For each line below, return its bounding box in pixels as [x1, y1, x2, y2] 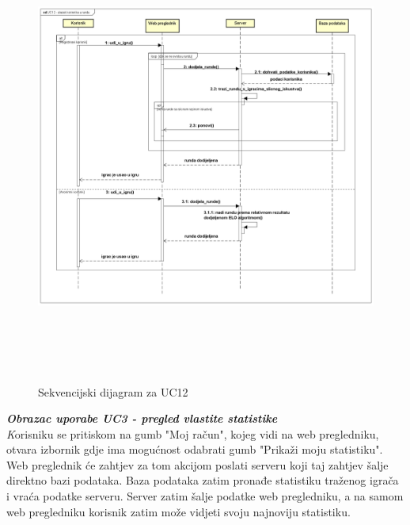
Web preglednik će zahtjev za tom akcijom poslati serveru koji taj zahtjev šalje [6, 456, 389, 473]
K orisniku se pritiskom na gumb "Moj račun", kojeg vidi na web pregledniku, [6, 425, 379, 442]
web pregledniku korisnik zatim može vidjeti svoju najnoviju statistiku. [6, 503, 351, 519]
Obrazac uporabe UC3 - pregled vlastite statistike [6, 410, 278, 427]
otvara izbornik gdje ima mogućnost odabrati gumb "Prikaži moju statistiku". [6, 441, 383, 458]
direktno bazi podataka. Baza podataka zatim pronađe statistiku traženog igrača [6, 472, 399, 489]
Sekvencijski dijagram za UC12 [38, 383, 188, 400]
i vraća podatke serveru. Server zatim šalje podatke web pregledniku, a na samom [6, 488, 404, 504]
